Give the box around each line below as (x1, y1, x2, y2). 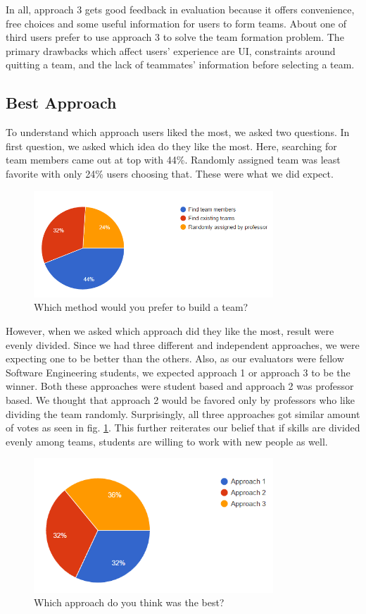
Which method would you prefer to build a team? (34, 300, 248, 314)
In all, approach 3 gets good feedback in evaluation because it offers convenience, (6, 2, 355, 16)
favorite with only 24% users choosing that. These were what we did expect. (6, 166, 334, 180)
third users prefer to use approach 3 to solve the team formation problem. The (6, 30, 344, 44)
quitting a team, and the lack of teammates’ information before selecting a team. (6, 57, 355, 72)
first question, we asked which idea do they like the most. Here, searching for (6, 138, 337, 153)
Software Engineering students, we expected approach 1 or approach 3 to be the (6, 364, 351, 379)
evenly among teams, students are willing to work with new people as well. (6, 434, 328, 448)
